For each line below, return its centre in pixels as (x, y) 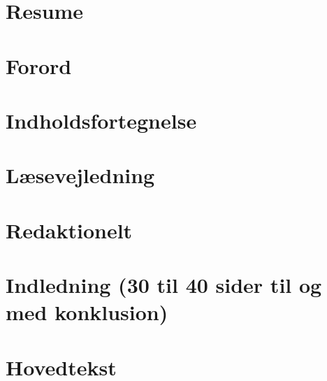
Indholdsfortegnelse (101, 120)
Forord (39, 65)
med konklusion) (87, 312)
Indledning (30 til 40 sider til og (164, 285)
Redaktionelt (69, 230)
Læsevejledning (80, 175)
